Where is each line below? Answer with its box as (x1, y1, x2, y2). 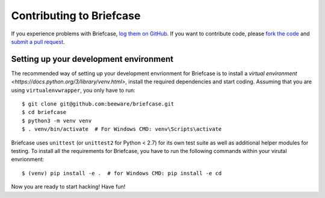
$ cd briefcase (22, 109, 67, 116)
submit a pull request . (11, 38, 66, 45)
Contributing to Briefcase (11, 9, 141, 22)
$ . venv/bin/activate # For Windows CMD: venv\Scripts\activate (22, 126, 222, 133)
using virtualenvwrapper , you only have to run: (11, 86, 135, 94)
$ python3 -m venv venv (22, 117, 92, 124)
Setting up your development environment (11, 54, 174, 64)
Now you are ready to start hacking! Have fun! (11, 183, 126, 190)
